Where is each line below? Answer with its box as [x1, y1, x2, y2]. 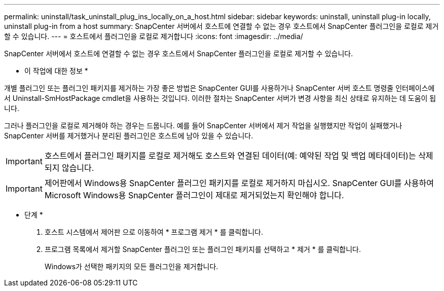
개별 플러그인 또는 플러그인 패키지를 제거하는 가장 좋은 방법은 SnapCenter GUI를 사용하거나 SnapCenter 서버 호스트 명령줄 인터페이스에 [4, 84, 435, 92]
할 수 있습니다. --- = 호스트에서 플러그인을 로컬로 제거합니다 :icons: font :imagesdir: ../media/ [4, 32, 303, 41]
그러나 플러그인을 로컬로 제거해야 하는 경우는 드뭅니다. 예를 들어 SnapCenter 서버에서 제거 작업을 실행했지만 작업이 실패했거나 [4, 121, 402, 130]
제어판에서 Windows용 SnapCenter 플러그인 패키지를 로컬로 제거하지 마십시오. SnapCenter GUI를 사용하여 [44, 178, 434, 188]
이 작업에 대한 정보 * [24, 66, 88, 75]
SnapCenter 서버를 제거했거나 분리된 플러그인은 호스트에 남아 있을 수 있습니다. [4, 131, 253, 140]
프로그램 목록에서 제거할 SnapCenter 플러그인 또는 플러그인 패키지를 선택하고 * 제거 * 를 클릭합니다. [45, 245, 361, 253]
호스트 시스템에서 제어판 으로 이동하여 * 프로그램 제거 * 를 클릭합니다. [45, 228, 263, 236]
